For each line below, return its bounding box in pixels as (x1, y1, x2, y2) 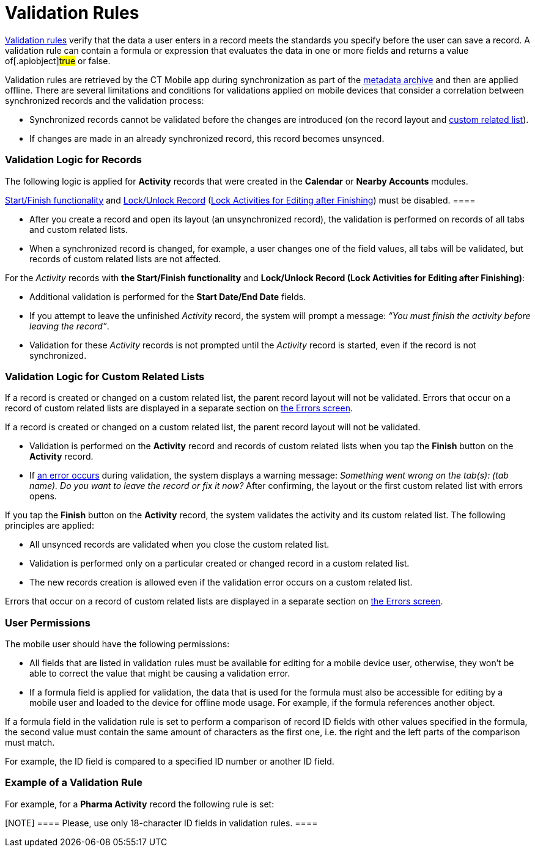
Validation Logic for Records (5, 153, 142, 166)
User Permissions (5, 616, 90, 629)
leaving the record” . (29, 320, 109, 331)
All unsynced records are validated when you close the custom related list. (29, 539, 330, 550)
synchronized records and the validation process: (5, 95, 204, 106)
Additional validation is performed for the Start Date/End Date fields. (29, 291, 306, 302)
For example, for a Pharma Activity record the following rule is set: (5, 798, 275, 809)
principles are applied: (5, 520, 95, 531)
